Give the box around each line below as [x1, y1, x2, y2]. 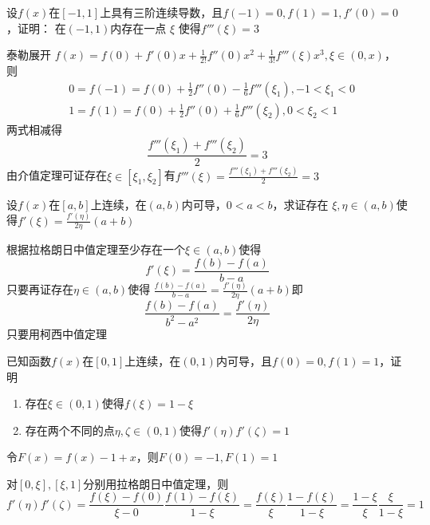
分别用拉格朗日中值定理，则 [83, 475, 229, 491]
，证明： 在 [6, 19, 66, 36]
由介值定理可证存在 [6, 167, 107, 184]
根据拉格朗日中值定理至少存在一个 [6, 241, 185, 258]
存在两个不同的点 [25, 421, 115, 438]
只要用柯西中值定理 [6, 326, 107, 342]
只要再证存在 [6, 281, 73, 298]
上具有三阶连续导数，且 [100, 4, 223, 20]
